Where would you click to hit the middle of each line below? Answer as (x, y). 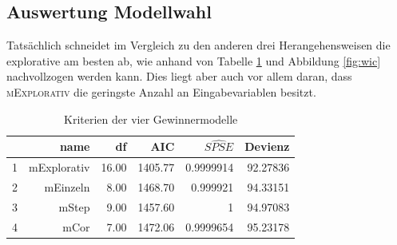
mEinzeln (67, 187)
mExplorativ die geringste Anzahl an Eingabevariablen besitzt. (161, 91)
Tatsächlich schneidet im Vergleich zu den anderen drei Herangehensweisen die (198, 45)
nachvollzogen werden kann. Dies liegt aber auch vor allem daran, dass (179, 76)
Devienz (267, 146)
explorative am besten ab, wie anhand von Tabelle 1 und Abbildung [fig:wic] (194, 60)
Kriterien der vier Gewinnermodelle (151, 119)
